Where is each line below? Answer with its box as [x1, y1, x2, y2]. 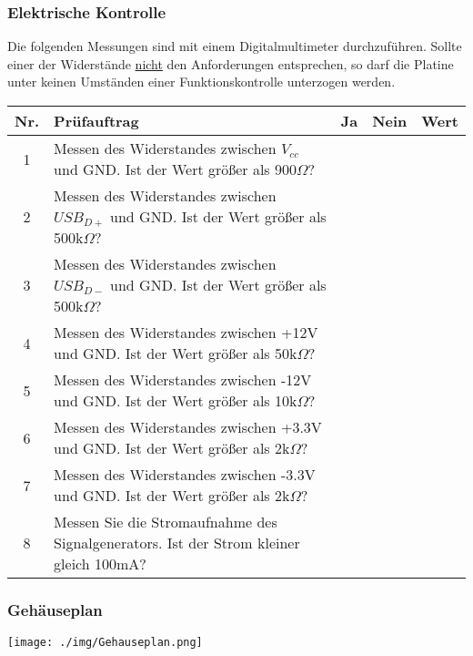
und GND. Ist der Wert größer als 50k [54, 343, 297, 364]
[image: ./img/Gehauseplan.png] [7, 636, 203, 650]
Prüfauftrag [54, 110, 139, 131]
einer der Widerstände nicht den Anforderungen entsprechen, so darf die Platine [7, 54, 454, 73]
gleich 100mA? [54, 553, 146, 574]
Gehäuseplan [7, 598, 103, 620]
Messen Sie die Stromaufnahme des [54, 511, 277, 532]
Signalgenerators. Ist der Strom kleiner [54, 532, 300, 553]
